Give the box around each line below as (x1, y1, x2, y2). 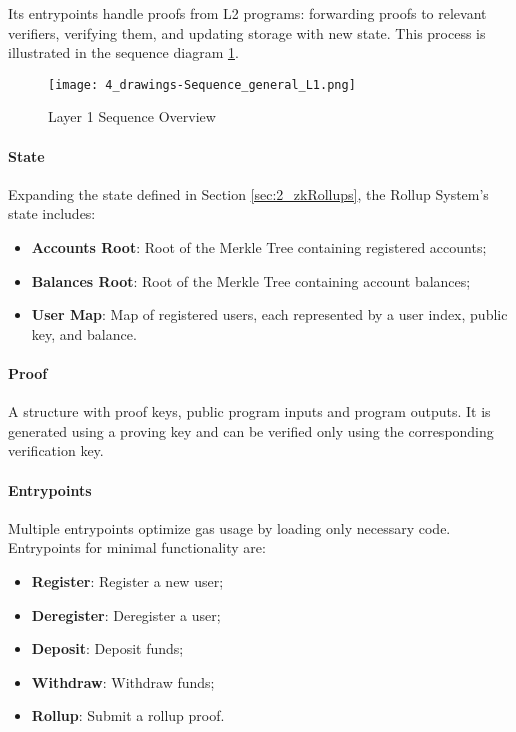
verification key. (8, 440, 104, 461)
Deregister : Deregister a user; (31, 604, 221, 625)
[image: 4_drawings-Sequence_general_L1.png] (48, 77, 356, 92)
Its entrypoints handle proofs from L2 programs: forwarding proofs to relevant (8, 3, 487, 23)
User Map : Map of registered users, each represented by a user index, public (31, 304, 508, 325)
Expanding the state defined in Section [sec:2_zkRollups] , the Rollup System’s (8, 183, 489, 204)
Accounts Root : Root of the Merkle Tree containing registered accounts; (31, 237, 487, 258)
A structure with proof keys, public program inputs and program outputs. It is (8, 401, 491, 422)
